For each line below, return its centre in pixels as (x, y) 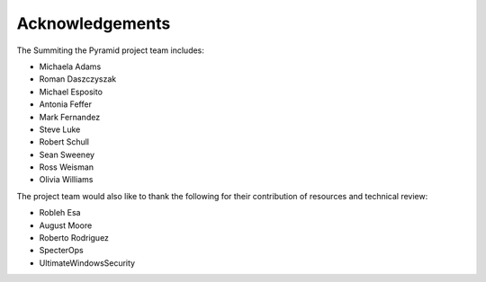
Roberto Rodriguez (74, 238)
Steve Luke (60, 129)
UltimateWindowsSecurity (87, 263)
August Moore (66, 225)
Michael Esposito (71, 92)
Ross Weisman (67, 167)
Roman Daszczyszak (78, 79)
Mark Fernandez (70, 117)
